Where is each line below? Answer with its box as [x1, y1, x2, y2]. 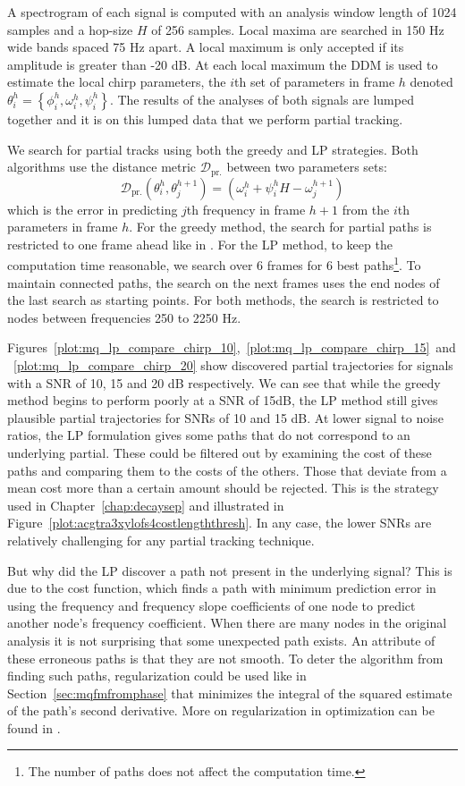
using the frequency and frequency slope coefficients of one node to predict [7, 596, 416, 614]
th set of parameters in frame [233, 72, 395, 91]
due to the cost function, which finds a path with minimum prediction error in [7, 579, 436, 597]
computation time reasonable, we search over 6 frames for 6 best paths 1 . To [7, 253, 421, 275]
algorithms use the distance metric [7, 157, 197, 176]
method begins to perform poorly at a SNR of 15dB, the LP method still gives [7, 391, 438, 410]
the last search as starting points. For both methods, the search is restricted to [7, 291, 439, 309]
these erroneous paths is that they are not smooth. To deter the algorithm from [7, 648, 444, 667]
